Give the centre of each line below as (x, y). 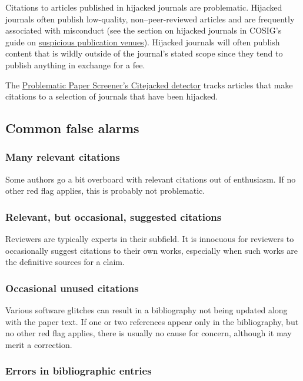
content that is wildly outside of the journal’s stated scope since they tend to (144, 53)
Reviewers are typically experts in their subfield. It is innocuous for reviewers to (150, 239)
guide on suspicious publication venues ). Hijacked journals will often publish (143, 42)
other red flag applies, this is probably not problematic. (105, 190)
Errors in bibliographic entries (79, 371)
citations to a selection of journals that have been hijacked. (112, 96)
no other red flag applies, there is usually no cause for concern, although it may (149, 333)
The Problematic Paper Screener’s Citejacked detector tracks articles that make (149, 85)
